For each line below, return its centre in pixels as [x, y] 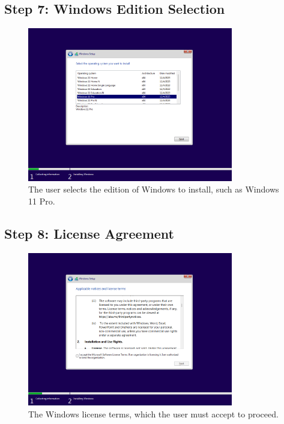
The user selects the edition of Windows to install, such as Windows [154, 189]
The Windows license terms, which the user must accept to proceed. [153, 414]
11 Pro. [42, 201]
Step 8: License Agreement [89, 233]
